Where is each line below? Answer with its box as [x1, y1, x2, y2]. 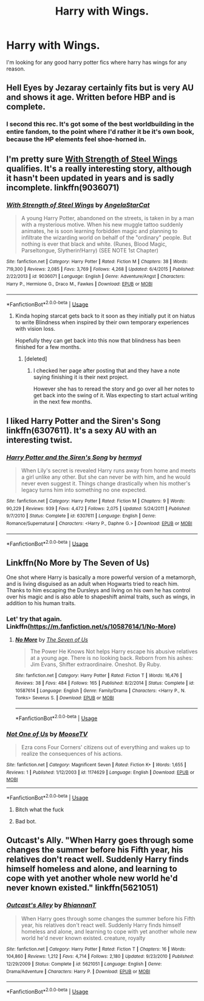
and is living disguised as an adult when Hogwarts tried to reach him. [6, 580, 179, 587]
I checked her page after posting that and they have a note [33, 367, 180, 375]
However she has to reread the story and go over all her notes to [33, 385, 195, 393]
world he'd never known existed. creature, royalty [21, 934, 146, 941]
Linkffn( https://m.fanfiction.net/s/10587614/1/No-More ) [6, 622, 176, 631]
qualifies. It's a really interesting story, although [6, 163, 192, 174]
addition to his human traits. [6, 600, 76, 606]
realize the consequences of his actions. [21, 750, 123, 757]
